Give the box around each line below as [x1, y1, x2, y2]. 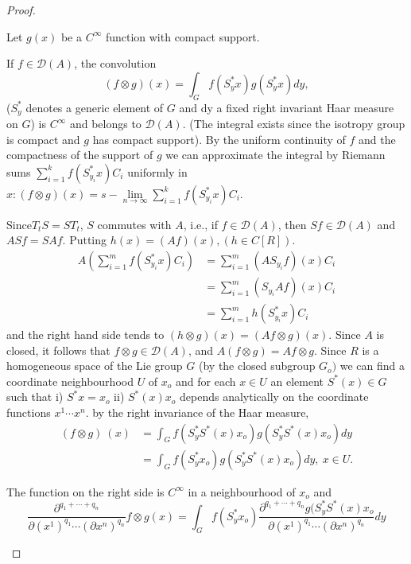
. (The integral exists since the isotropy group [182, 115, 405, 132]
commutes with [97, 216, 172, 232]
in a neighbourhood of [188, 483, 296, 500]
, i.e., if [183, 216, 218, 232]
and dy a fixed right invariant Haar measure [179, 99, 394, 115]
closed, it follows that [6, 341, 111, 358]
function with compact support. [105, 28, 260, 45]
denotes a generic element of [25, 99, 164, 115]
